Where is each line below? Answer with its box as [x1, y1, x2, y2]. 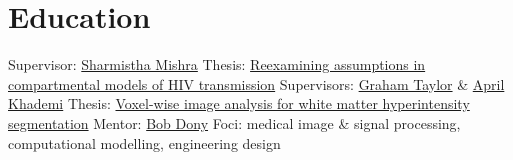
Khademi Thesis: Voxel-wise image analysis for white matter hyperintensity [8, 93, 470, 114]
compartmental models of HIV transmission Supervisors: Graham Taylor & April [8, 73, 505, 94]
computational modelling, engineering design [8, 132, 281, 153]
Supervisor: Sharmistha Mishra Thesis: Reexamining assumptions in [8, 54, 426, 75]
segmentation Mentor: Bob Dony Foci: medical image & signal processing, [8, 112, 461, 133]
